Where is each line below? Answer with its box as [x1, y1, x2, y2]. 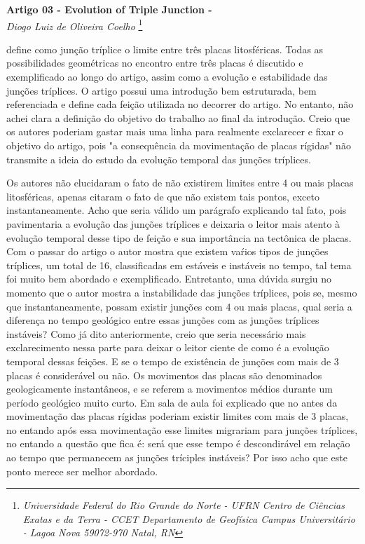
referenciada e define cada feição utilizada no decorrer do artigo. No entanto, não [6, 97, 354, 111]
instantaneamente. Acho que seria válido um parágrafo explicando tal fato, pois [6, 203, 347, 217]
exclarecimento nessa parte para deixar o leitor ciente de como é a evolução [6, 340, 329, 355]
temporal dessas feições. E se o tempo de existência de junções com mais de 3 [6, 353, 339, 368]
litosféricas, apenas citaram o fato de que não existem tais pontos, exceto [6, 189, 319, 203]
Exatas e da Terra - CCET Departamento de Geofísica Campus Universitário [22, 511, 355, 526]
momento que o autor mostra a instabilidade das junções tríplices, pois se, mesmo [6, 285, 357, 299]
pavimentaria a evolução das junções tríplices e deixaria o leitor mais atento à [6, 216, 340, 231]
